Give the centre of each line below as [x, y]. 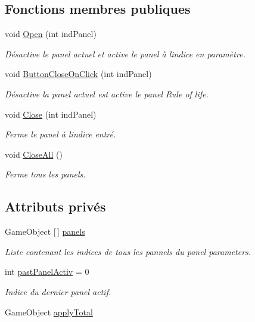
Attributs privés [55, 206]
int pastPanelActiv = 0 [47, 272]
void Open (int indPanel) [51, 34]
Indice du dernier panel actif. [58, 291]
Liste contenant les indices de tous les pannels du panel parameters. [128, 251]
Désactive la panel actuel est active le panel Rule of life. [107, 93]
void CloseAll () [34, 154]
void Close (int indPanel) [51, 114]
